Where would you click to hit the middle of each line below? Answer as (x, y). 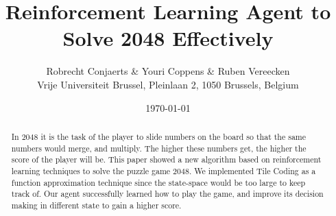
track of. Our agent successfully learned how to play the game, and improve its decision (167, 194)
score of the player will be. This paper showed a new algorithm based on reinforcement (166, 159)
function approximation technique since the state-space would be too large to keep (158, 182)
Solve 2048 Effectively (168, 38)
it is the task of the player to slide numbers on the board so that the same (173, 136)
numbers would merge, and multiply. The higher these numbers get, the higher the (159, 148)
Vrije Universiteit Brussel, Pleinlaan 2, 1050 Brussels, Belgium (168, 84)
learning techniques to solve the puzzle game (91, 170)
